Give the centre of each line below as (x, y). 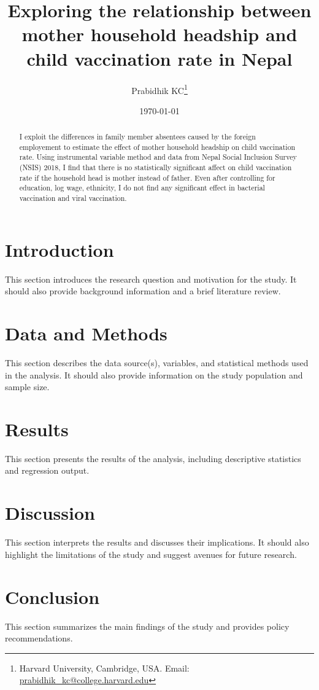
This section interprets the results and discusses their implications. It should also (157, 542)
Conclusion (52, 596)
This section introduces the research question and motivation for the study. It (151, 279)
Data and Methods (86, 333)
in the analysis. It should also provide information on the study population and (154, 374)
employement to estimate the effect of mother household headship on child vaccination (157, 147)
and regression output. (47, 470)
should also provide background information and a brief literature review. (143, 291)
